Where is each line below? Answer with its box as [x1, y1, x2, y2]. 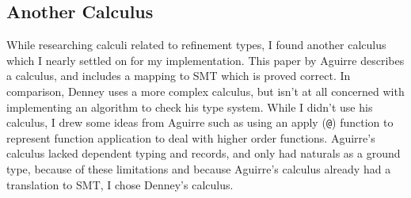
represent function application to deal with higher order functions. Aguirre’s [6, 129, 375, 146]
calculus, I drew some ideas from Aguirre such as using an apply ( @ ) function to [6, 114, 394, 131]
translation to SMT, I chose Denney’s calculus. [6, 176, 234, 192]
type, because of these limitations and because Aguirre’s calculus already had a [6, 161, 391, 177]
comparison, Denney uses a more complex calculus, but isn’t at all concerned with [6, 82, 405, 99]
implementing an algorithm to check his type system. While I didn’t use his [6, 98, 373, 115]
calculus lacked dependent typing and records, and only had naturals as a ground [6, 145, 401, 162]
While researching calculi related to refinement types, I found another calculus [6, 36, 386, 53]
